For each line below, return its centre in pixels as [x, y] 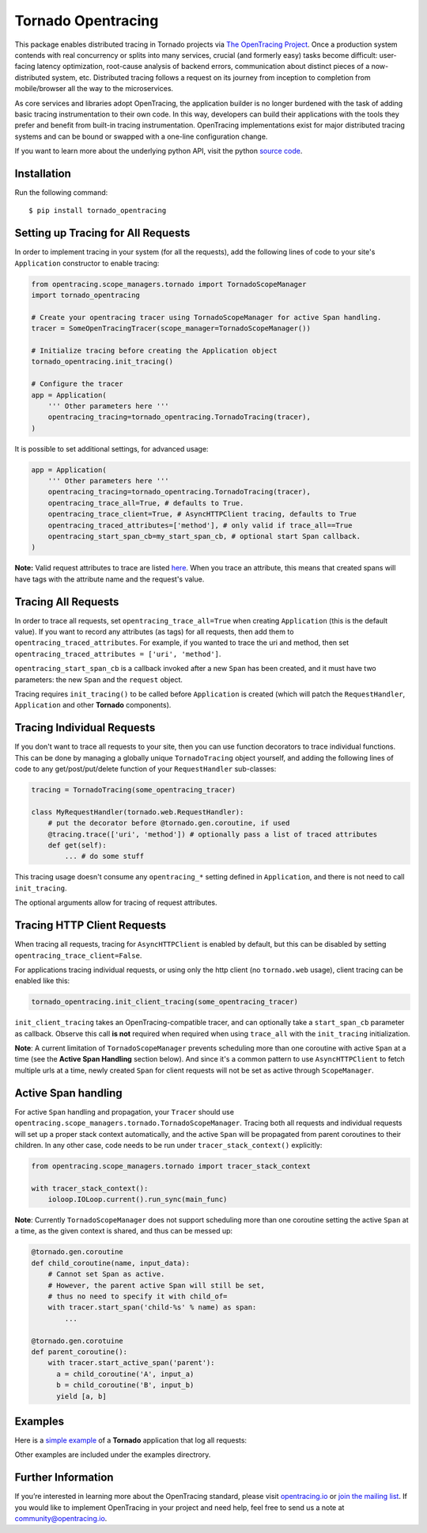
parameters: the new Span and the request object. [99, 679]
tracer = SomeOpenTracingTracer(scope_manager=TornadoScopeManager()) [171, 328]
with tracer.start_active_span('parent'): [131, 1363]
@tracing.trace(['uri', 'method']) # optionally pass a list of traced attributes [213, 834]
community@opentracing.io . [61, 1519]
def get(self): [77, 845]
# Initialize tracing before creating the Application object [154, 350]
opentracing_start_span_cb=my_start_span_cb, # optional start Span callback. [204, 536]
